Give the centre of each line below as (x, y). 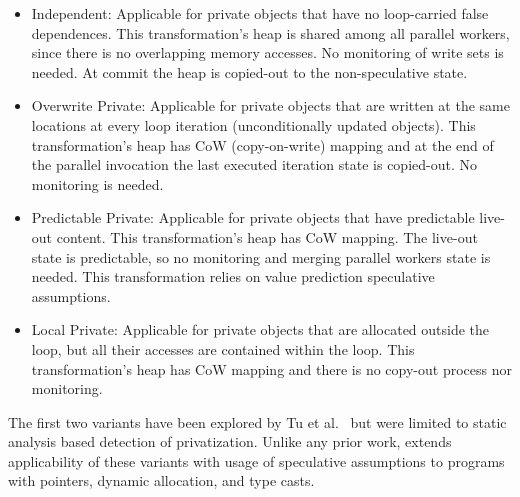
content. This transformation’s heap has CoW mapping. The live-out (267, 236)
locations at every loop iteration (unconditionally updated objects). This (253, 124)
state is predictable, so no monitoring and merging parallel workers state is (261, 256)
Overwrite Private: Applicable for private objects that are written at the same (270, 105)
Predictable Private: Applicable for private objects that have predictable (253, 217)
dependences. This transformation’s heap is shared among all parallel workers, (270, 32)
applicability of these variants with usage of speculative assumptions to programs (256, 460)
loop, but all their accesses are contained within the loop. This (223, 348)
